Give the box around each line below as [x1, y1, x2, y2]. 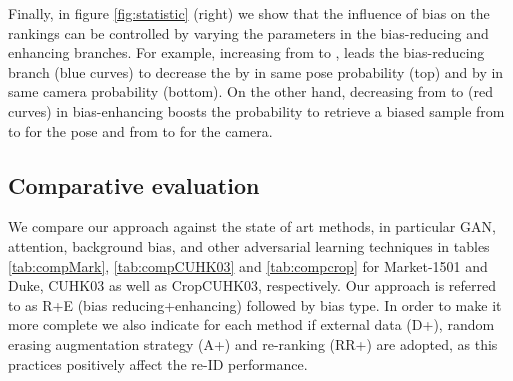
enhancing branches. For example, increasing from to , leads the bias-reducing [8, 42, 485, 63]
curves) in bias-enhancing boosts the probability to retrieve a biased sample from [8, 100, 505, 121]
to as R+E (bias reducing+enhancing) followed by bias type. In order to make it [8, 294, 502, 315]
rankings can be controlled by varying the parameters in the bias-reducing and [8, 22, 489, 43]
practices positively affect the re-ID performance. [8, 353, 308, 374]
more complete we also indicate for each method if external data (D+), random [8, 314, 495, 335]
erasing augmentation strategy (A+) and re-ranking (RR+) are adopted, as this [8, 333, 498, 354]
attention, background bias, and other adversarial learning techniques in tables [8, 235, 490, 256]
